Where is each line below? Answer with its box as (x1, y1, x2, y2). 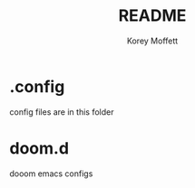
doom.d (9, 137, 70, 158)
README (118, 5, 187, 26)
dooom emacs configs (9, 168, 93, 179)
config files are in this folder (9, 106, 114, 117)
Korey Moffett (126, 35, 179, 46)
